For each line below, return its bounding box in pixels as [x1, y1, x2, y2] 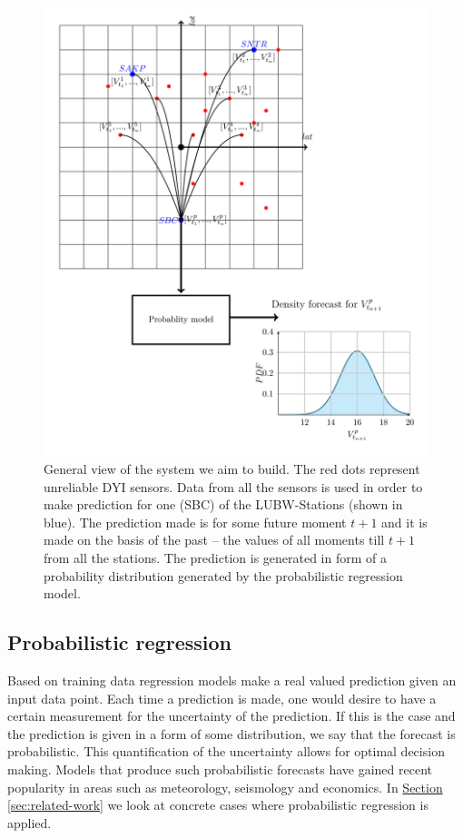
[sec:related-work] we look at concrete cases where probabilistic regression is [7, 795, 429, 814]
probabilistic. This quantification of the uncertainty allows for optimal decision [7, 742, 445, 761]
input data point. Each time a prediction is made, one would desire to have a [7, 688, 437, 707]
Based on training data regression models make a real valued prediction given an [7, 671, 457, 690]
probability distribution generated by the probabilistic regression [44, 566, 403, 585]
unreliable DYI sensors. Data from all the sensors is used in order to [44, 477, 423, 496]
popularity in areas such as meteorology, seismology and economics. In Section [7, 777, 443, 796]
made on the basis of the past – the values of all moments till [44, 530, 385, 549]
